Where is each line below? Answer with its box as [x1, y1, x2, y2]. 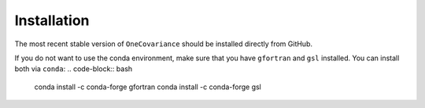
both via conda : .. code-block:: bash [14, 64, 133, 74]
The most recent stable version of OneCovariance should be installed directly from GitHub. [14, 39, 312, 49]
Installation [14, 12, 90, 29]
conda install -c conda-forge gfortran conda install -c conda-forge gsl [34, 82, 261, 92]
